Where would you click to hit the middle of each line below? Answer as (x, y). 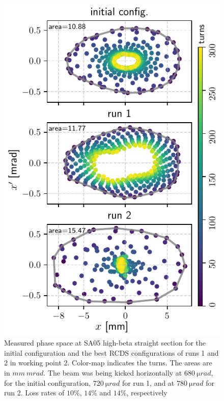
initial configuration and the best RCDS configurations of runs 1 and (111, 352)
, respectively (147, 393)
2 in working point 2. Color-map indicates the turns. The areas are (108, 363)
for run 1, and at (148, 382)
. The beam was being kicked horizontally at (113, 373)
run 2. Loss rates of (34, 393)
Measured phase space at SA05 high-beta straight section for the (105, 343)
